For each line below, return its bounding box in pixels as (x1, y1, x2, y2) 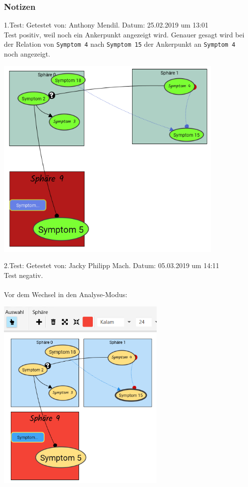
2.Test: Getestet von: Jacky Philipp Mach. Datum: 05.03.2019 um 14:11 (4, 260, 220, 271)
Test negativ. (4, 270, 43, 280)
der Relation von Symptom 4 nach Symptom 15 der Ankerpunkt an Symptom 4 (4, 39, 236, 49)
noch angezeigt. (4, 49, 51, 59)
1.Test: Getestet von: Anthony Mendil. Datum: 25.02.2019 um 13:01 (4, 20, 209, 30)
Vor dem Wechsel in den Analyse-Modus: (4, 289, 128, 299)
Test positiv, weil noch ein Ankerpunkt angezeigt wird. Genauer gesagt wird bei (4, 29, 245, 39)
